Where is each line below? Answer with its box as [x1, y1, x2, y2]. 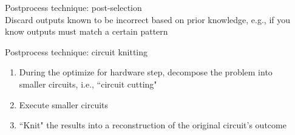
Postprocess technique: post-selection [5, 1, 142, 13]
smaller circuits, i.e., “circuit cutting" [19, 77, 157, 90]
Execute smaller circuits [19, 98, 109, 111]
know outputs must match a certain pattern [5, 25, 168, 38]
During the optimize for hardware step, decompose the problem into [19, 66, 273, 78]
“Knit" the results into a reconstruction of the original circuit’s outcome [19, 119, 287, 131]
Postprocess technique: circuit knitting [5, 45, 148, 58]
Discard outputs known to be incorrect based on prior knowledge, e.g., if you [5, 13, 291, 26]
